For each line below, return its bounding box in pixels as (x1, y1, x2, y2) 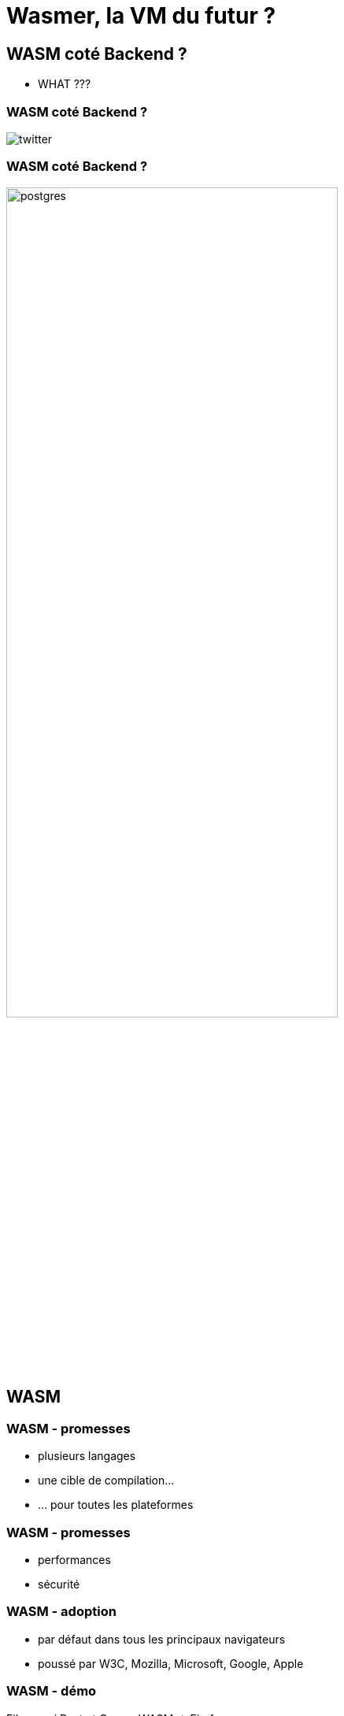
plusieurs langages (38, 1449, 136, 1463)
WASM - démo (6, 1683, 97, 1699)
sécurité (38, 1577, 80, 1592)
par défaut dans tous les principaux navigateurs (38, 1632, 286, 1646)
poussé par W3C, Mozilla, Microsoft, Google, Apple (38, 1656, 304, 1670)
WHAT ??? (38, 77, 91, 91)
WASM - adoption (6, 1603, 117, 1620)
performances (38, 1553, 111, 1567)
